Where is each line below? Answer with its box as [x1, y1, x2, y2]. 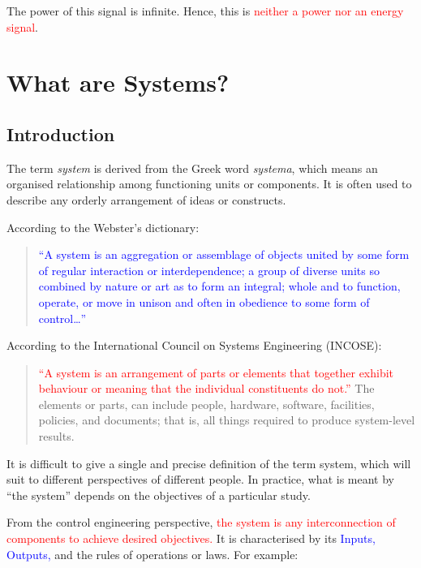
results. [38, 428, 75, 445]
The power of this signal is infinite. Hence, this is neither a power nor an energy [6, 2, 404, 19]
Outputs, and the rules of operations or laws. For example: [6, 545, 299, 562]
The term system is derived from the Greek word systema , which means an [6, 159, 378, 176]
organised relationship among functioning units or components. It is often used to [6, 175, 412, 192]
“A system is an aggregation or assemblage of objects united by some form [38, 246, 410, 263]
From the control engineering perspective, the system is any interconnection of [6, 514, 396, 531]
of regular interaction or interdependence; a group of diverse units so [38, 261, 380, 278]
